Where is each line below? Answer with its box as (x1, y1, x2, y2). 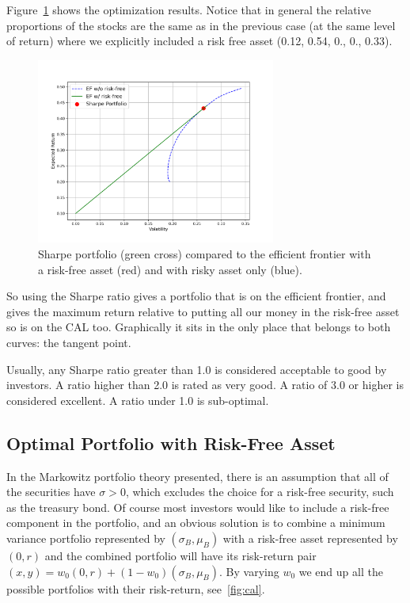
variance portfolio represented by (6, 530, 165, 546)
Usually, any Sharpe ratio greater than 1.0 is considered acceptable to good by (6, 361, 387, 377)
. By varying (219, 563, 279, 579)
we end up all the (298, 563, 383, 579)
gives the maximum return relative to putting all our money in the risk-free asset (6, 303, 400, 319)
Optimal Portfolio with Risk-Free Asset (6, 430, 336, 455)
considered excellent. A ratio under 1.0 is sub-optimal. (6, 391, 269, 408)
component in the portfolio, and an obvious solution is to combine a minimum (6, 514, 385, 531)
